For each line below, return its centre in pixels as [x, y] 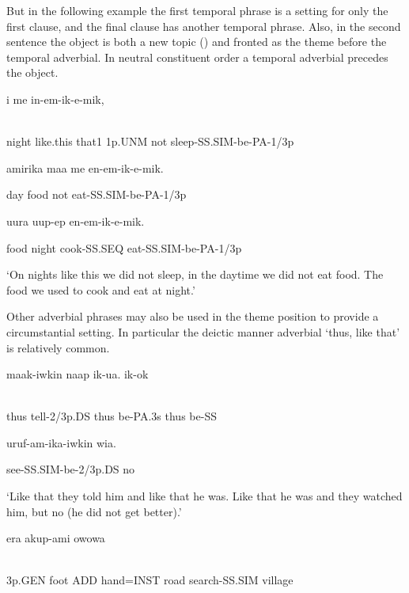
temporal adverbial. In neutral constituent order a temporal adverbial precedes [197, 57]
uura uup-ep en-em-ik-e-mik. [76, 220]
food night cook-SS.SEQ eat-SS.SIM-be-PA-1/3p [124, 247]
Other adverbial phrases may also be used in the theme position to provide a [193, 316]
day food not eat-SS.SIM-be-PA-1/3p [97, 194]
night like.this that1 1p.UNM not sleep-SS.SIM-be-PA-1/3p [150, 141]
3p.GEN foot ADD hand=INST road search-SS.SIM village [150, 580]
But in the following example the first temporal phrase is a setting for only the [197, 10]
